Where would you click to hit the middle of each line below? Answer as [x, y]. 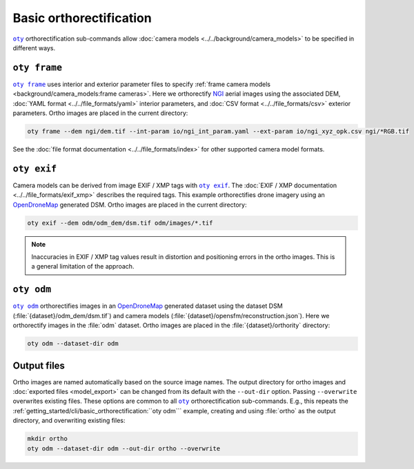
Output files [39, 365]
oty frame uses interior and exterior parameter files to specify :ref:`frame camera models [142, 84]
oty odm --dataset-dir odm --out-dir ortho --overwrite [124, 448]
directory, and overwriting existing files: [69, 421]
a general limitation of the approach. [83, 267]
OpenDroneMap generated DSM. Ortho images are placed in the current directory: [130, 205]
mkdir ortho [48, 439]
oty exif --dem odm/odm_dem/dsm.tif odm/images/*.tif [120, 223]
